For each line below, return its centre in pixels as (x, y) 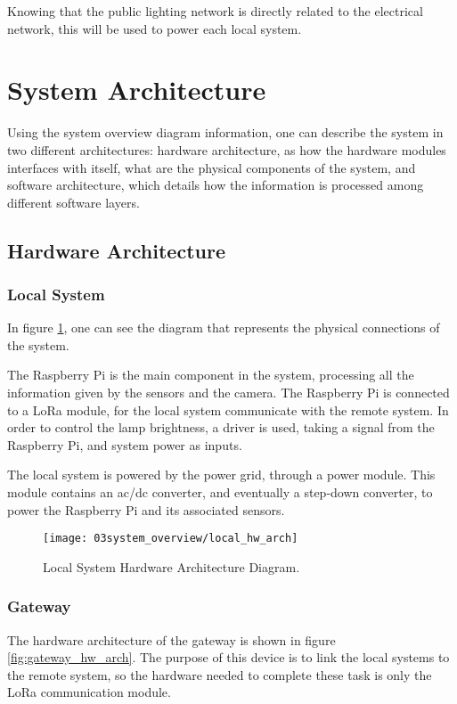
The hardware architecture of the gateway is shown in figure (171, 639)
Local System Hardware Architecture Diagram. (171, 566)
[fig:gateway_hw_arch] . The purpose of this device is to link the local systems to (228, 657)
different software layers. (73, 202)
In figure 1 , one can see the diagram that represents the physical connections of (224, 327)
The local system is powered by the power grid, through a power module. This (221, 475)
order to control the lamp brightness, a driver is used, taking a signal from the (221, 427)
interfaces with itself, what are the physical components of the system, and (212, 167)
